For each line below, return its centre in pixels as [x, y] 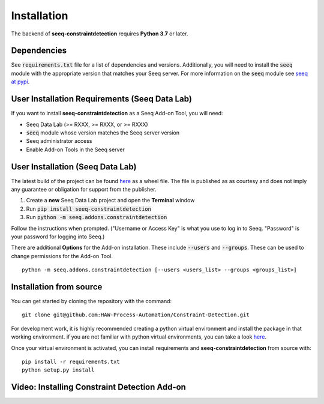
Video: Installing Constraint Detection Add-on [98, 387]
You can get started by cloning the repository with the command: [91, 301]
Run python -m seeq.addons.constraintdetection [97, 217]
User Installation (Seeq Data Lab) [74, 167]
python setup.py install [58, 370]
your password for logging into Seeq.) [58, 237]
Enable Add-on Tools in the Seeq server [76, 149]
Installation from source [57, 287]
